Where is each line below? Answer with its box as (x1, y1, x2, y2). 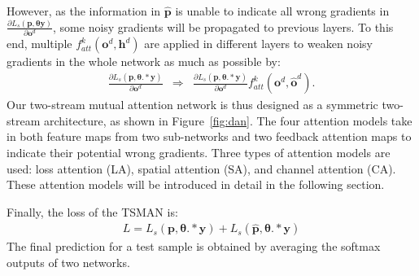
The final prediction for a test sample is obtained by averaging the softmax (7, 238, 381, 255)
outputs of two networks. (7, 254, 130, 270)
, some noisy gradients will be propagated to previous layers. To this (53, 18, 394, 35)
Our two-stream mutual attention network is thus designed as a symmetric (7, 96, 378, 113)
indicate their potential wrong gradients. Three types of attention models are (7, 144, 391, 160)
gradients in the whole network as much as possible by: (7, 53, 281, 70)
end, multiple (7, 35, 72, 52)
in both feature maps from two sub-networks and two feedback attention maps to (7, 128, 412, 145)
